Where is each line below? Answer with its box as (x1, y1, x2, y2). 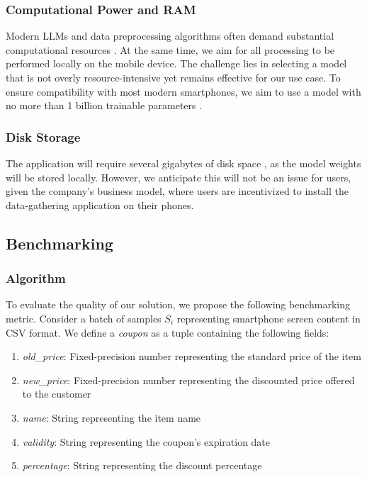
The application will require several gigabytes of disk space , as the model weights (6, 156, 361, 170)
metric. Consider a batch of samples (6, 310, 162, 325)
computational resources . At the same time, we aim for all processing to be (6, 42, 335, 57)
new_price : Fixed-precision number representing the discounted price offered (22, 372, 355, 387)
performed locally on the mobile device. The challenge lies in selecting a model (6, 56, 347, 71)
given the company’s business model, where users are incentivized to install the (6, 184, 349, 198)
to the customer (22, 386, 91, 401)
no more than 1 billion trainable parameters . (6, 98, 203, 113)
